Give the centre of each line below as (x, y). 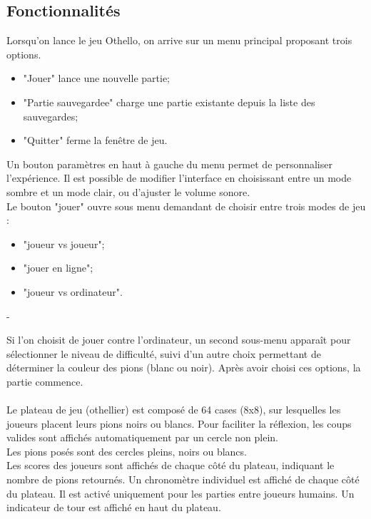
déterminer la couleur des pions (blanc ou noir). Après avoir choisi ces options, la (184, 368)
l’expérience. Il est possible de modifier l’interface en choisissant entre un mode (179, 178)
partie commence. (45, 381)
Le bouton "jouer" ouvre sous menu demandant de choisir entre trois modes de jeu (186, 206)
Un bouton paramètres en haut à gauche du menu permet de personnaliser (169, 164)
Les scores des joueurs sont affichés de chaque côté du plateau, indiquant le (171, 465)
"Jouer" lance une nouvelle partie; (96, 78)
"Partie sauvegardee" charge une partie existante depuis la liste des (169, 102)
